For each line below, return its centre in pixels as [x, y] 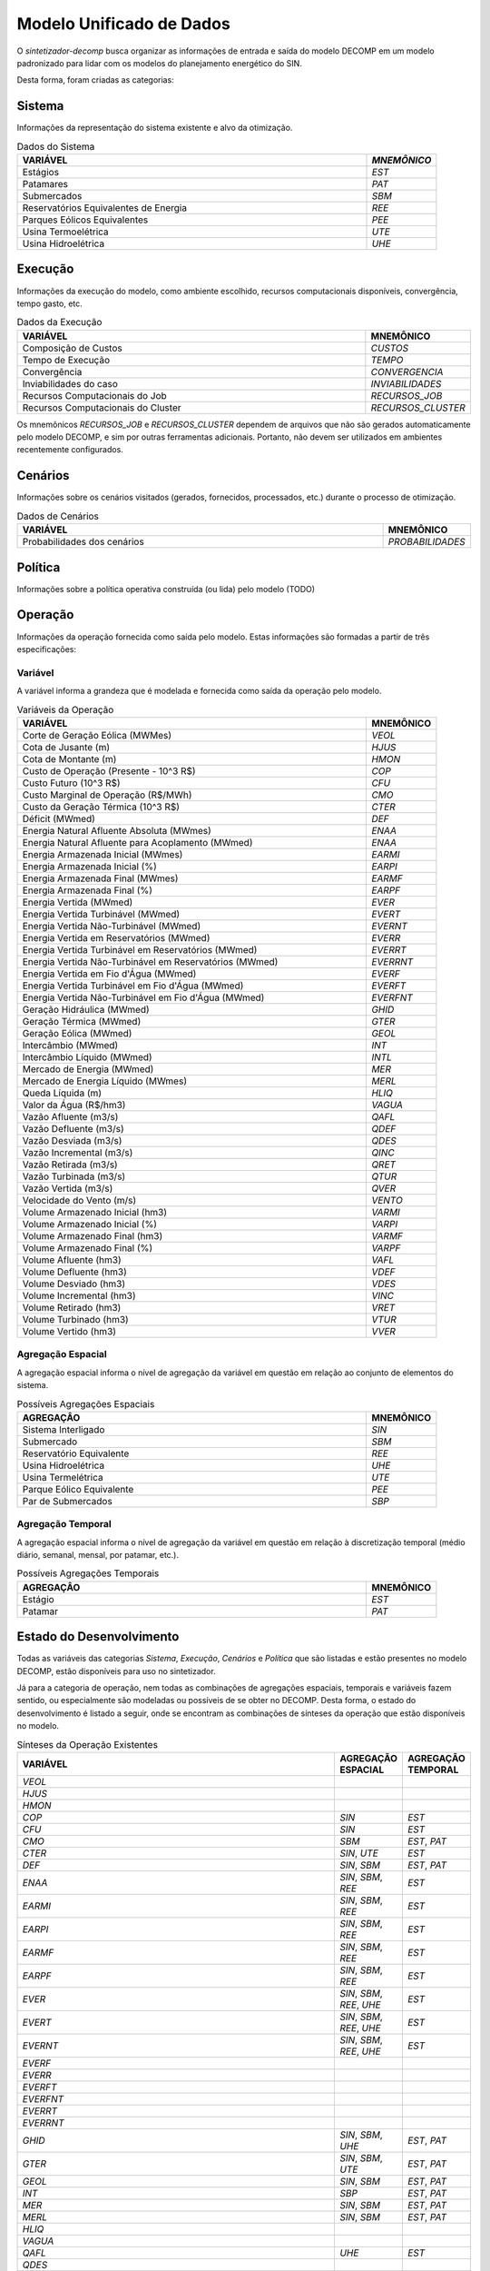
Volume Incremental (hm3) [79, 1295]
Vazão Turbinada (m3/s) [74, 1176]
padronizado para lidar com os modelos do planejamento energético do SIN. [160, 63]
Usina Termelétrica [63, 1477]
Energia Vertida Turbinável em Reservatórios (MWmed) [140, 949]
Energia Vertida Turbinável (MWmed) [101, 914]
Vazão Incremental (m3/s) [78, 1152]
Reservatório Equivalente [76, 1453]
